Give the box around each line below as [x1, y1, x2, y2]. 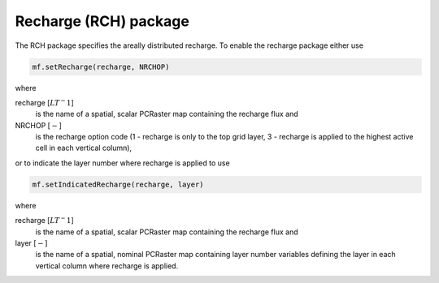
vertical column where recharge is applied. [35, 260, 179, 271]
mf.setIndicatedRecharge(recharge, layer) [32, 179, 204, 189]
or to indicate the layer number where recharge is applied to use [15, 158, 231, 168]
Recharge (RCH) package [15, 12, 190, 30]
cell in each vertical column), [35, 143, 133, 153]
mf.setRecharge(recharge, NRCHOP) [32, 62, 170, 71]
